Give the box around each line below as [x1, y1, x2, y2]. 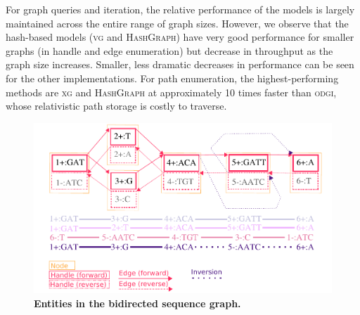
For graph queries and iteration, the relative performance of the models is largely [6, 2, 355, 16]
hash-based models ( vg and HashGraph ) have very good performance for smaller [6, 30, 354, 44]
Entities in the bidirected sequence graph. [34, 295, 241, 310]
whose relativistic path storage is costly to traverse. [6, 98, 227, 113]
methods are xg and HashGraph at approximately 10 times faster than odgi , [6, 84, 337, 99]
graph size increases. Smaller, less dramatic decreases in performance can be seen [6, 57, 354, 72]
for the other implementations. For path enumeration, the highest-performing [6, 70, 339, 85]
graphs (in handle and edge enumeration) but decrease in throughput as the [6, 43, 333, 58]
